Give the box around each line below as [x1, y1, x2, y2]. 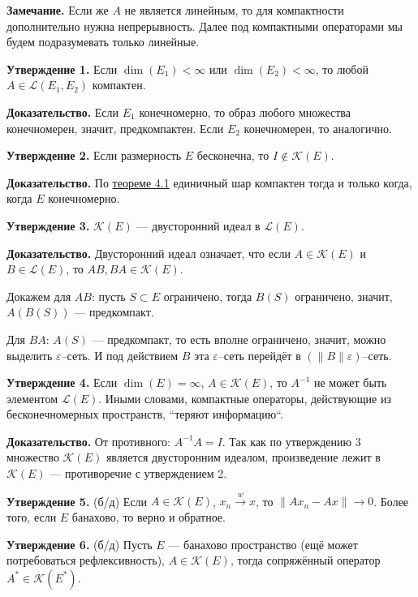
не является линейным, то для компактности [124, 2, 344, 18]
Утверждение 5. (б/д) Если [6, 492, 148, 509]
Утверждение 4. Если [6, 374, 118, 391]
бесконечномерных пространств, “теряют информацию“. [6, 406, 283, 423]
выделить [6, 346, 53, 363]
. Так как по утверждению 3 [222, 432, 361, 449]
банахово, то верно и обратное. [71, 509, 226, 526]
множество [6, 449, 59, 466]
